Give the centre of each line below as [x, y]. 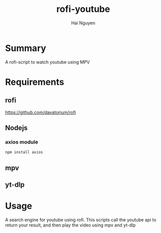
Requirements [35, 82]
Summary [26, 48]
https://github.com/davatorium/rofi [41, 112]
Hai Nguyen [83, 23]
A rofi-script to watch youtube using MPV [48, 62]
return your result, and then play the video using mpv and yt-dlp [71, 225]
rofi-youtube [83, 9]
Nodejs [17, 128]
